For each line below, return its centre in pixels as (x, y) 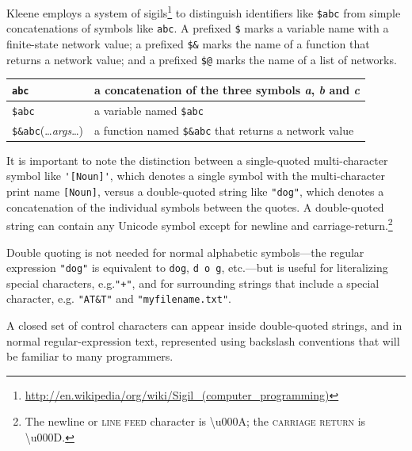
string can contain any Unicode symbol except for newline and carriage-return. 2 (200, 224)
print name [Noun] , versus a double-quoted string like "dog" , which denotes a (195, 191)
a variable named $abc (149, 110)
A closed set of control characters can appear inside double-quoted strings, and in (204, 325)
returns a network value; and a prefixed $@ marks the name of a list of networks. (202, 59)
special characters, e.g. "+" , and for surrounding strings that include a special (193, 283)
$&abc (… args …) (48, 130)
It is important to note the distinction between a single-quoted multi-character (197, 160)
